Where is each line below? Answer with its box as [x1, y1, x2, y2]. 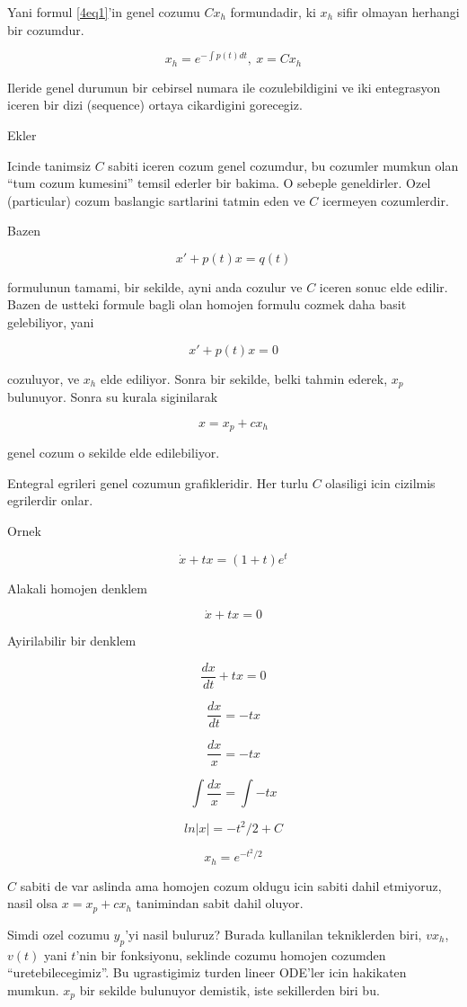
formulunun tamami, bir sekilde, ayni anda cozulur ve [7, 277, 303, 296]
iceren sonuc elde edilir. [319, 277, 448, 296]
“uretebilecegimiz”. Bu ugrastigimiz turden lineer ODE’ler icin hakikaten [7, 963, 407, 982]
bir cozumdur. [7, 20, 84, 39]
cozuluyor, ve [7, 369, 80, 388]
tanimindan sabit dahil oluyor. [136, 894, 304, 913]
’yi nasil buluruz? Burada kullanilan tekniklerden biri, [125, 924, 422, 943]
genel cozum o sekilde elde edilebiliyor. [7, 443, 220, 462]
